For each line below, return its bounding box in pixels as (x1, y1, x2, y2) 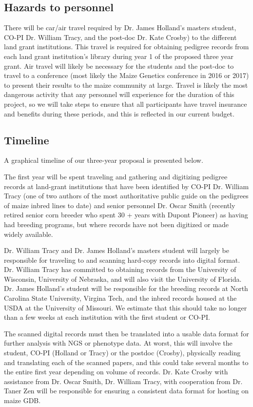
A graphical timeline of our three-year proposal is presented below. (4, 155, 203, 165)
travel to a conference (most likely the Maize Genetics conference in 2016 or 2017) (4, 70, 249, 80)
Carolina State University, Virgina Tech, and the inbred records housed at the (4, 293, 237, 303)
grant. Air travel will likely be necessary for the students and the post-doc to (4, 60, 234, 71)
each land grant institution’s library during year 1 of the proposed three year (4, 51, 234, 61)
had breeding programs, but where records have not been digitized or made (4, 219, 229, 229)
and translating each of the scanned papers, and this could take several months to (4, 357, 249, 367)
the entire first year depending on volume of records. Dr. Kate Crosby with (4, 367, 228, 377)
